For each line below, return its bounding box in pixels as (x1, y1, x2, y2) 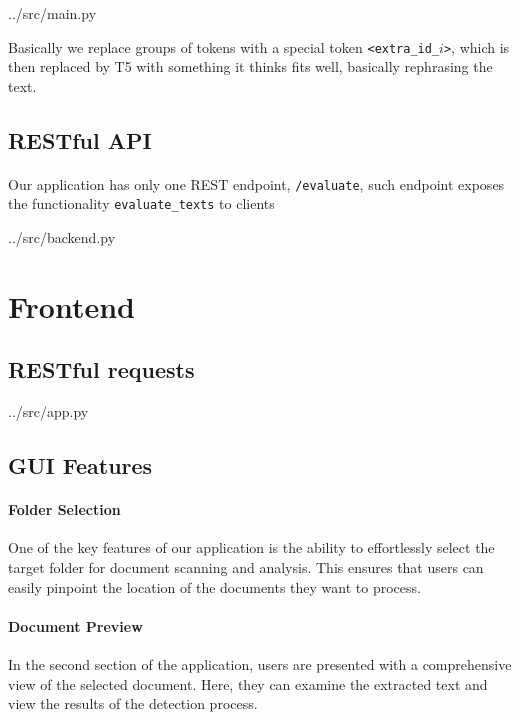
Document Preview (8, 615, 143, 636)
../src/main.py (8, 3, 97, 23)
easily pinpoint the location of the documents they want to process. (8, 576, 421, 597)
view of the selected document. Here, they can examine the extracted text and (8, 673, 488, 694)
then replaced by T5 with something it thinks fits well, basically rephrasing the (8, 56, 493, 77)
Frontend (8, 285, 136, 326)
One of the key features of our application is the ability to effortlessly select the (8, 537, 495, 558)
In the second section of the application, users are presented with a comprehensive (8, 654, 512, 675)
